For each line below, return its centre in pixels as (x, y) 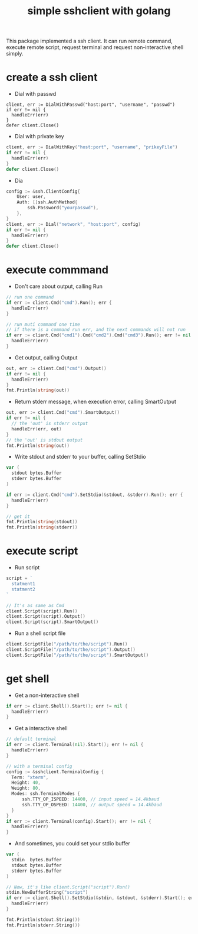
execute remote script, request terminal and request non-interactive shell (95, 47)
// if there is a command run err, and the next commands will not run (96, 330)
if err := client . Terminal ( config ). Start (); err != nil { (79, 821)
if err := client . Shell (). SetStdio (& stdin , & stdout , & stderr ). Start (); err (101, 898)
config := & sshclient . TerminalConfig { (55, 772)
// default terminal (32, 739)
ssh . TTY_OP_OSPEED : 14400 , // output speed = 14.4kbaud (92, 805)
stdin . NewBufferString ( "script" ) (47, 893)
